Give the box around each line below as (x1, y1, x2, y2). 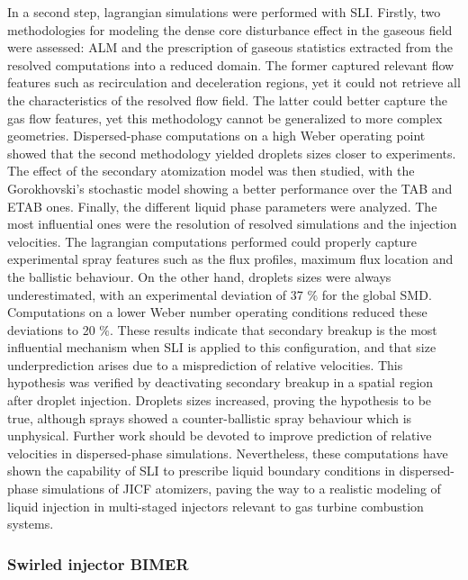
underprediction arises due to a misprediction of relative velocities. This (7, 355, 403, 374)
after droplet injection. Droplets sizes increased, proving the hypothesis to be (7, 391, 432, 410)
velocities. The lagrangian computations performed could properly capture (7, 231, 418, 250)
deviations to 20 (7, 320, 95, 339)
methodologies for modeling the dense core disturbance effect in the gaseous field (7, 20, 453, 39)
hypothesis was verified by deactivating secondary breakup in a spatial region (7, 373, 434, 392)
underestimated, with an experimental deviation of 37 (7, 285, 303, 304)
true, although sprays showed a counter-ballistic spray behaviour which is (7, 408, 412, 427)
